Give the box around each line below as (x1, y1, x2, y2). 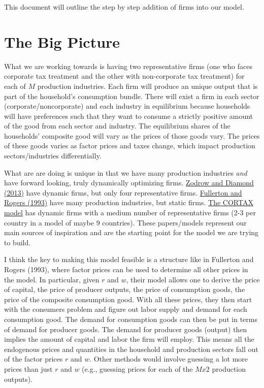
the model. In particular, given (4, 274, 100, 284)
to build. (4, 237, 31, 247)
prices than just (4, 363, 53, 374)
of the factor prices (4, 353, 63, 364)
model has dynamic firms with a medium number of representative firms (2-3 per (4, 207, 256, 218)
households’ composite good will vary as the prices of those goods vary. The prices (4, 130, 260, 141)
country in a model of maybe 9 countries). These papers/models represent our (4, 217, 247, 228)
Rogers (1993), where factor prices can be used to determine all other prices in (4, 264, 248, 274)
